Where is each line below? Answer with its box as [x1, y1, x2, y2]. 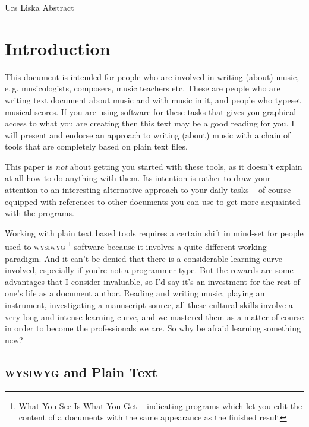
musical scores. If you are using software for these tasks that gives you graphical [5, 105, 297, 118]
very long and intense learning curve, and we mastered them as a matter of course [5, 310, 304, 322]
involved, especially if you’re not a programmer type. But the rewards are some [5, 264, 294, 276]
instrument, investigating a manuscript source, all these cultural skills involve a [5, 299, 293, 311]
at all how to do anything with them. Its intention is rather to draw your [5, 172, 271, 184]
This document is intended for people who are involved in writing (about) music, [5, 70, 299, 83]
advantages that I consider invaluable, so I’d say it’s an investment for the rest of [5, 275, 300, 287]
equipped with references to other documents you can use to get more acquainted [5, 195, 301, 207]
